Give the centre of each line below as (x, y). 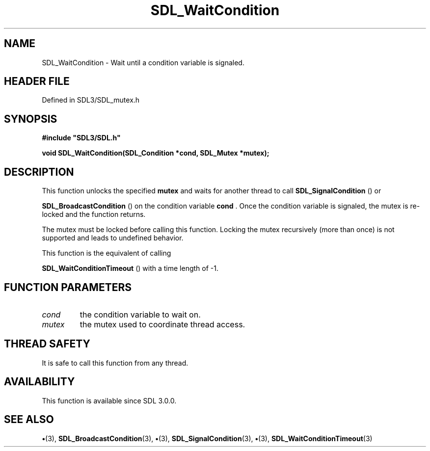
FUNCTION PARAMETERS (68, 287)
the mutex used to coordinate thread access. (162, 324)
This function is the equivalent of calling (107, 253)
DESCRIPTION (39, 172)
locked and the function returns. (94, 214)
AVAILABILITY (40, 382)
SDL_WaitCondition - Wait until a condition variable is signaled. (143, 62)
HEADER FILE (37, 81)
